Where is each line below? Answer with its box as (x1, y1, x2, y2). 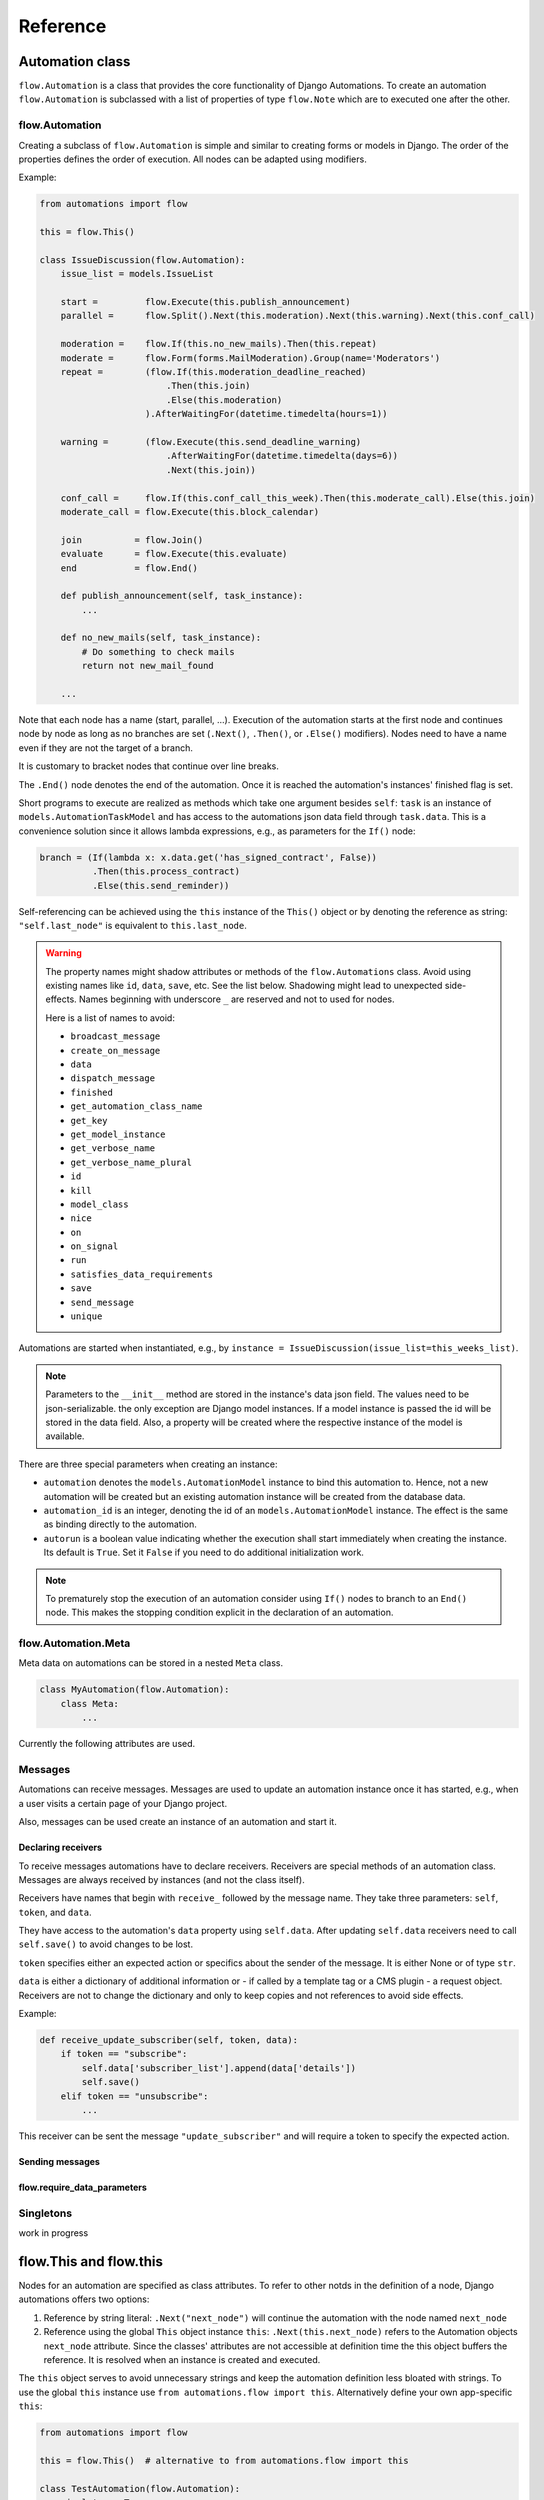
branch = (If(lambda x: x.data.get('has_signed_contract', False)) (39, 851, 378, 863)
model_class (70, 1198, 129, 1210)
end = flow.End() (60, 562, 199, 574)
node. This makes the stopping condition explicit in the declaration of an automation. (45, 1606, 394, 1619)
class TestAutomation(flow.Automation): (39, 2483, 240, 2494)
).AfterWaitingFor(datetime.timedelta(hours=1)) (145, 408, 388, 420)
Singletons (18, 2206, 73, 2220)
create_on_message (70, 1045, 161, 1056)
